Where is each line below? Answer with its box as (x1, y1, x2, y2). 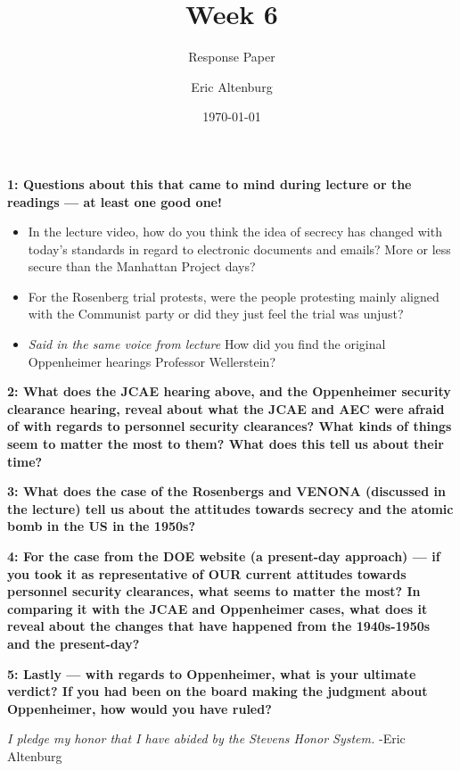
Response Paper (188, 47, 275, 66)
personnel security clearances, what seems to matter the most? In (7, 582, 421, 601)
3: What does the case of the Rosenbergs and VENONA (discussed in (7, 482, 446, 501)
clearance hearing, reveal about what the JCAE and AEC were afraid (7, 399, 445, 418)
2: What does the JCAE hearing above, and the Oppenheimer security (7, 382, 451, 401)
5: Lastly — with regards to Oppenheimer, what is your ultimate (7, 664, 416, 683)
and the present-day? (7, 634, 140, 652)
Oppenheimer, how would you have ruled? (7, 699, 272, 717)
